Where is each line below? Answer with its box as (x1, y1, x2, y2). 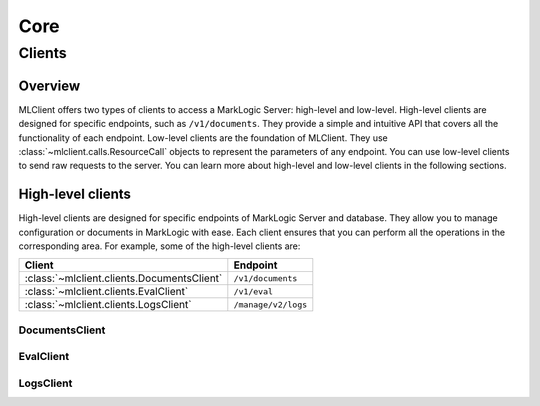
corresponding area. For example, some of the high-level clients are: (18, 240, 301, 252)
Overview (18, 77, 81, 94)
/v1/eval (233, 286, 274, 297)
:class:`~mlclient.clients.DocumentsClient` (24, 271, 223, 285)
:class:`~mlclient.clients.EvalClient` (24, 285, 189, 299)
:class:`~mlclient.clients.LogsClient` (24, 298, 192, 312)
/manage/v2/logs (233, 299, 308, 310)
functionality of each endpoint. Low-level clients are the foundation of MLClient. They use (18, 131, 389, 144)
